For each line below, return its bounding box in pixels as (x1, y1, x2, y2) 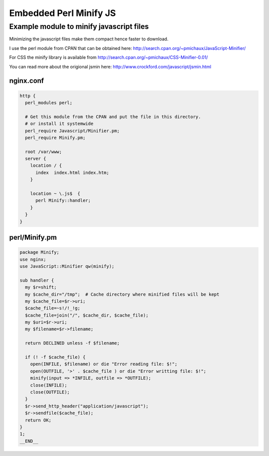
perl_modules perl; (25, 100, 73, 105)
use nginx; (19, 256, 46, 262)
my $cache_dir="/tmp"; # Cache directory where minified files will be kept (25, 291, 220, 297)
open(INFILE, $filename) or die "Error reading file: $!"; (30, 361, 178, 367)
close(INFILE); (30, 382, 67, 388)
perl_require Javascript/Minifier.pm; (25, 128, 120, 133)
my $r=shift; (25, 285, 57, 290)
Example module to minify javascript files (9, 22, 149, 31)
